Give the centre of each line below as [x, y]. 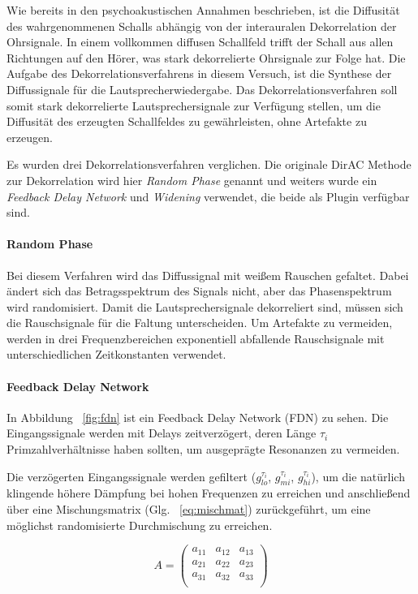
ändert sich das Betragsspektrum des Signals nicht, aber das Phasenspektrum [199, 291]
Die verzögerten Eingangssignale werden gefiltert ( [131, 476]
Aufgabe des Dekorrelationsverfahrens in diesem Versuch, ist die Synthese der [199, 73]
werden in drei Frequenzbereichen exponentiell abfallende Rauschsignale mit [196, 338]
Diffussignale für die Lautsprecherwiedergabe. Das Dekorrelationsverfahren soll [202, 89]
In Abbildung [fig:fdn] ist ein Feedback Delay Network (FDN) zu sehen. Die [198, 417]
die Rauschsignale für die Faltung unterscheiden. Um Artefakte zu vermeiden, [200, 323]
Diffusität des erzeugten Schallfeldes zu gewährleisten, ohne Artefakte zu [187, 121]
